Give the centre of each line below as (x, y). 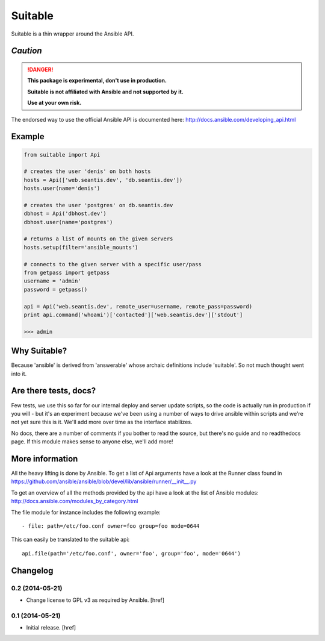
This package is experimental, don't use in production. (97, 81)
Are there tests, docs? (54, 391)
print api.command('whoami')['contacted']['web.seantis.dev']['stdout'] (133, 314)
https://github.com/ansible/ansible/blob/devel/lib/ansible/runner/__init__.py (104, 481)
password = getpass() (56, 289)
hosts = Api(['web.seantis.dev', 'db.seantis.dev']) (103, 180)
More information (45, 459)
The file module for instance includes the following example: (86, 512)
